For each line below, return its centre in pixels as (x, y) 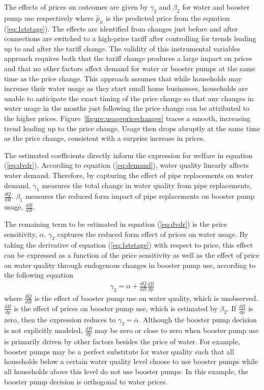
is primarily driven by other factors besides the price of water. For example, (122, 341)
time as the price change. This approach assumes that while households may (123, 78)
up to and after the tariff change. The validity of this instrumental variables (122, 48)
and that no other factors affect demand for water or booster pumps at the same (130, 68)
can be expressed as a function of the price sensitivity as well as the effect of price (132, 254)
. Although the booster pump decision (198, 319)
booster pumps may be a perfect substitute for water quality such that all (119, 351)
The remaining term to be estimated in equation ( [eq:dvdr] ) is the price (116, 223)
